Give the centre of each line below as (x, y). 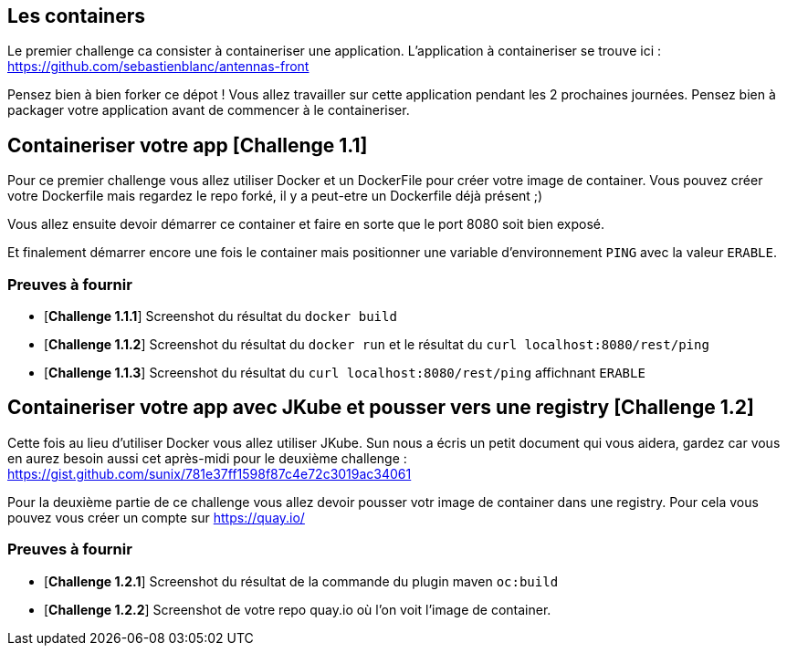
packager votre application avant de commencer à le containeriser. (209, 110)
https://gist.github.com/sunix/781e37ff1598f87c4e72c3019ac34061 (210, 473)
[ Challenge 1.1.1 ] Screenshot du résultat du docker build (220, 316)
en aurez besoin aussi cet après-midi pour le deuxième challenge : (207, 458)
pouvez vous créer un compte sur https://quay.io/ (156, 517)
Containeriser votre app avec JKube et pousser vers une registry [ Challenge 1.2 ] (381, 408)
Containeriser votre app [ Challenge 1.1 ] (188, 145)
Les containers (76, 16)
